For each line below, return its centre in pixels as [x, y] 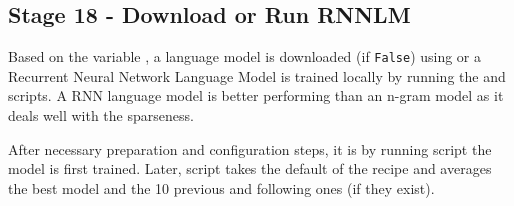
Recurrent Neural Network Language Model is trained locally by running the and [257, 75]
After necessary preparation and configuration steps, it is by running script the [250, 148]
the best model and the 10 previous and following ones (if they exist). [221, 187]
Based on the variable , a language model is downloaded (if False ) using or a [245, 56]
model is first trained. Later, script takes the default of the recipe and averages [250, 168]
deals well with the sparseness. [101, 115]
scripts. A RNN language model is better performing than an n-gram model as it [256, 95]
